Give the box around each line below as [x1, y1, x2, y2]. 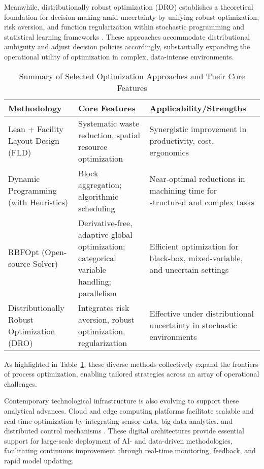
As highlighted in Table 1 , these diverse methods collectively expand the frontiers [4, 358, 258, 369]
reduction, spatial [78, 129, 141, 141]
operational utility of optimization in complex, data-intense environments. [4, 51, 234, 61]
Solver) [33, 258, 58, 270]
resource [78, 140, 108, 152]
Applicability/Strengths [149, 102, 246, 114]
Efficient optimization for [149, 240, 239, 252]
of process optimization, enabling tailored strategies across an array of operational [4, 368, 259, 379]
